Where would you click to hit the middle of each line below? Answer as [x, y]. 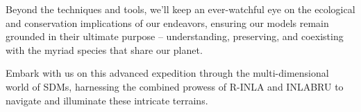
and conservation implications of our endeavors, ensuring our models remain [167, 22]
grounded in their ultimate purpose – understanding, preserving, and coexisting [175, 36]
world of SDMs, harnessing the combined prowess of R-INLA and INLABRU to [175, 86]
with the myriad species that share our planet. [104, 49]
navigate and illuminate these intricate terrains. [107, 100]
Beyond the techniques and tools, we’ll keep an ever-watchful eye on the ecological [180, 9]
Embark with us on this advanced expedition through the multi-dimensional [167, 73]
